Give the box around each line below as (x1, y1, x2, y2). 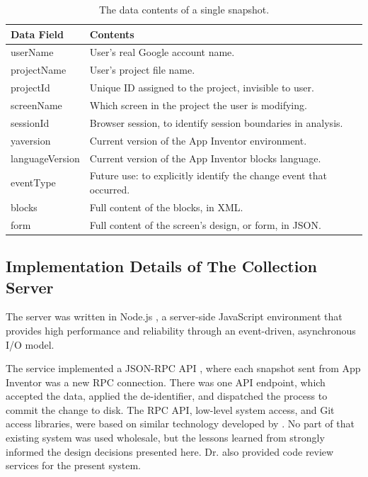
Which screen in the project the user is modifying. (89, 97, 307, 112)
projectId (11, 80, 50, 95)
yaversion (11, 133, 51, 147)
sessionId (11, 115, 50, 130)
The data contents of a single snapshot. (98, 2, 270, 16)
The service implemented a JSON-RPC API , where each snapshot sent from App (6, 361, 361, 376)
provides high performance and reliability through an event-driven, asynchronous (6, 322, 356, 337)
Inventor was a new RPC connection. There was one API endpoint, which (6, 374, 326, 389)
